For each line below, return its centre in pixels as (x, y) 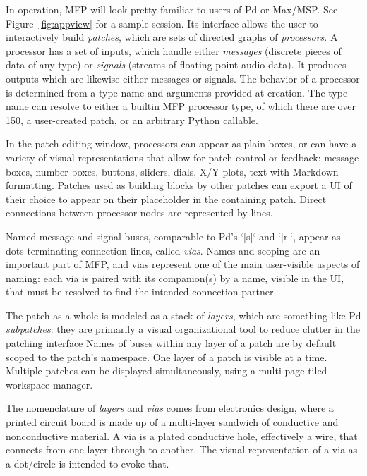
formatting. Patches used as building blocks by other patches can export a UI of (179, 185)
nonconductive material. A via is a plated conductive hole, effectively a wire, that (182, 435)
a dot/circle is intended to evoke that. (88, 463)
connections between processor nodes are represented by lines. (139, 213)
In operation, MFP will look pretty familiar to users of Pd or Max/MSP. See (172, 9)
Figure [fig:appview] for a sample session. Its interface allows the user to (162, 23)
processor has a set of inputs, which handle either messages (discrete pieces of (174, 50)
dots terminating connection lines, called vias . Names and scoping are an (163, 250)
